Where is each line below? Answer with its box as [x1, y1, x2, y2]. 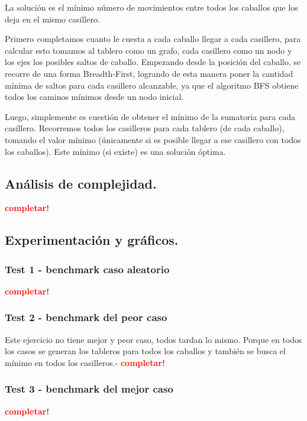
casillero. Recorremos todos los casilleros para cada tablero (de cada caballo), [5, 122, 285, 134]
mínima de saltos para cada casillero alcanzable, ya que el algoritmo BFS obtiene [5, 79, 299, 91]
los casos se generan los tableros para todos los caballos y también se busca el [5, 345, 286, 357]
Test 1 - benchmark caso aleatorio [5, 261, 170, 276]
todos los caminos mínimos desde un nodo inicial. [5, 90, 184, 103]
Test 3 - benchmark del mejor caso [5, 381, 173, 396]
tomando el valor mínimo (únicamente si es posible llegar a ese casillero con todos [5, 133, 301, 145]
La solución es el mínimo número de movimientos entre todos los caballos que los [5, 1, 298, 13]
